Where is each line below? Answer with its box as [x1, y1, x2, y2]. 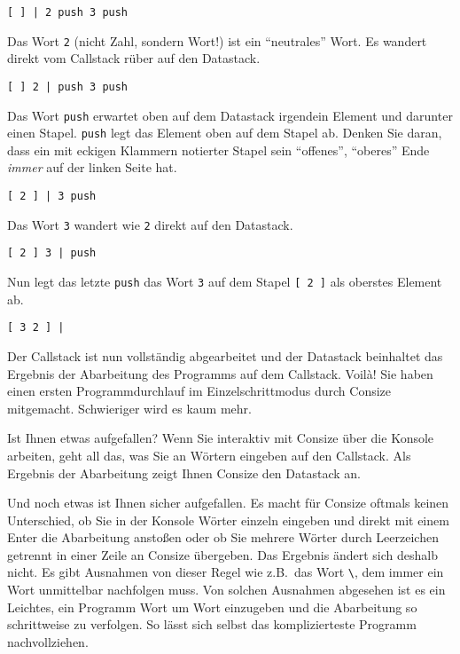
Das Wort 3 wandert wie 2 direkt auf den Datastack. [7, 215, 293, 233]
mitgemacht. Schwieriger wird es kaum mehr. [7, 398, 252, 417]
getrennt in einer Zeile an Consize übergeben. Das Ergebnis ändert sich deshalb [7, 545, 438, 563]
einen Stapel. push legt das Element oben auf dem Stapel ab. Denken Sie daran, [7, 123, 442, 142]
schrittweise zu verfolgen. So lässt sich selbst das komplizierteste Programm [7, 615, 417, 634]
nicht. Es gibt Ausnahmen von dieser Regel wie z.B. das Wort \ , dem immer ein [7, 563, 444, 581]
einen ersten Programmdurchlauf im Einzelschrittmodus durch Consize [7, 382, 392, 400]
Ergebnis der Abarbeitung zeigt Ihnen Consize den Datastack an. [7, 463, 361, 482]
